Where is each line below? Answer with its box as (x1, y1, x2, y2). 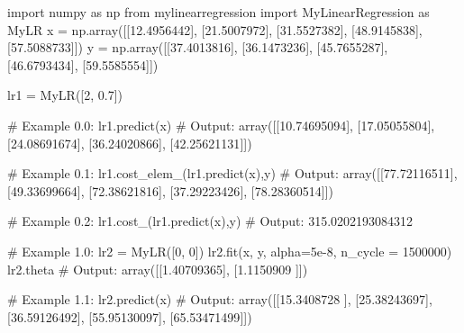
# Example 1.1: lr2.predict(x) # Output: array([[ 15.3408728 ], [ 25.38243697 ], (7, 290, 432, 309)
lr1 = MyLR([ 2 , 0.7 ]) (7, 85, 123, 104)
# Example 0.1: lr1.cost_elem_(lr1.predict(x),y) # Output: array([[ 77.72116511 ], (7, 164, 458, 183)
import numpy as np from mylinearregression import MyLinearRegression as (7, 3, 430, 21)
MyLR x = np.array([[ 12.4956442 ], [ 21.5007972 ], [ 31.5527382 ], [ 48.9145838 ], (7, 20, 423, 39)
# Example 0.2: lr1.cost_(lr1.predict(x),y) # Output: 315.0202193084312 (7, 211, 414, 230)
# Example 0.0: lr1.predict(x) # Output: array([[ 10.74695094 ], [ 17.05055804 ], (7, 115, 435, 134)
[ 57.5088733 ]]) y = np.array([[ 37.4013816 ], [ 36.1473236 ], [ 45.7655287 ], (7, 38, 388, 57)
